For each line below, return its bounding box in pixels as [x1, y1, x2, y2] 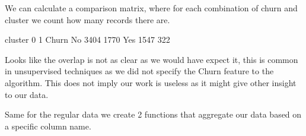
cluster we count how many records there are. [5, 13, 170, 26]
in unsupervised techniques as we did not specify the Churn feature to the [5, 65, 274, 77]
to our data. [5, 88, 49, 100]
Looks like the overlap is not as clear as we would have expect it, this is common [5, 53, 298, 65]
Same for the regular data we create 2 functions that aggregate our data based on [5, 108, 302, 121]
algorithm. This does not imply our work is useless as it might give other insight [5, 76, 297, 88]
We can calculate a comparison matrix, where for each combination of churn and [5, 2, 298, 14]
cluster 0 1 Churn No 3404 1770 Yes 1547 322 [5, 33, 170, 46]
